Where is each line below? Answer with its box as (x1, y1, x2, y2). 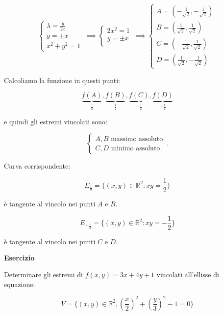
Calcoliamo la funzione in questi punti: (4, 75, 120, 85)
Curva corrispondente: (4, 161, 71, 171)
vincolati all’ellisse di (156, 269, 219, 279)
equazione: (4, 279, 35, 289)
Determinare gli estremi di (4, 269, 83, 279)
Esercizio (4, 253, 35, 263)
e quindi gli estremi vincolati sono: (4, 116, 107, 126)
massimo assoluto (111, 135, 163, 143)
